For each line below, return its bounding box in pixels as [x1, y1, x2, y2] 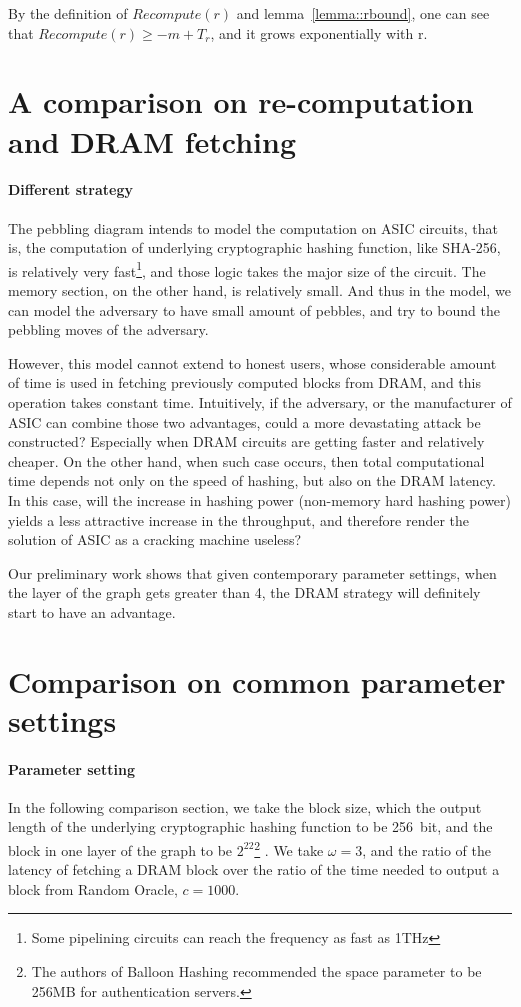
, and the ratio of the [362, 839, 491, 860]
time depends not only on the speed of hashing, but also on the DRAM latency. [8, 470, 496, 491]
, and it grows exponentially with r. [210, 22, 428, 43]
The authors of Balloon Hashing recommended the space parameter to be [31, 961, 482, 982]
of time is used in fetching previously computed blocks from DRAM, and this [8, 372, 481, 393]
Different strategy [8, 179, 133, 200]
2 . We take [254, 837, 324, 860]
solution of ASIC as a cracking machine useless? [8, 529, 302, 550]
